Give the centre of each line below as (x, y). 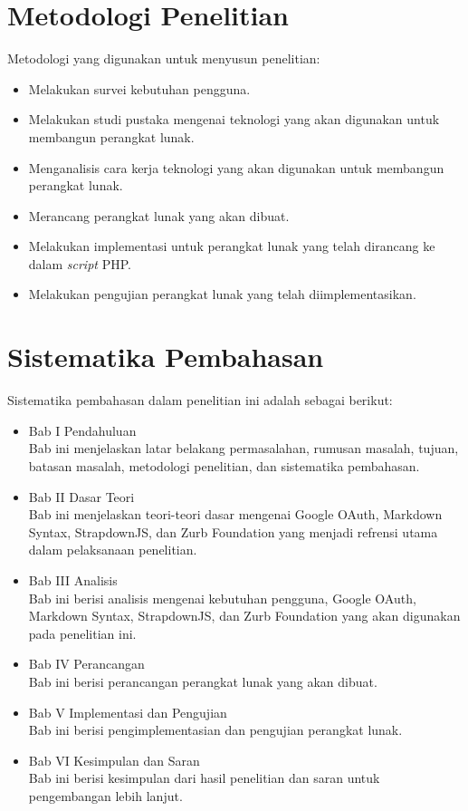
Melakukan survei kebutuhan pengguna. (139, 88)
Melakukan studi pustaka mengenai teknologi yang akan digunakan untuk (234, 119)
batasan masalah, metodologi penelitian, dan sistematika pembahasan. (224, 465)
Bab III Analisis (73, 579)
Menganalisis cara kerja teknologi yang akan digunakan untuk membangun (236, 167)
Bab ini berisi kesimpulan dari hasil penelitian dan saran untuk (204, 778)
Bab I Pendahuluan (82, 430)
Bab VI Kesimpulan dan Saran (114, 760)
